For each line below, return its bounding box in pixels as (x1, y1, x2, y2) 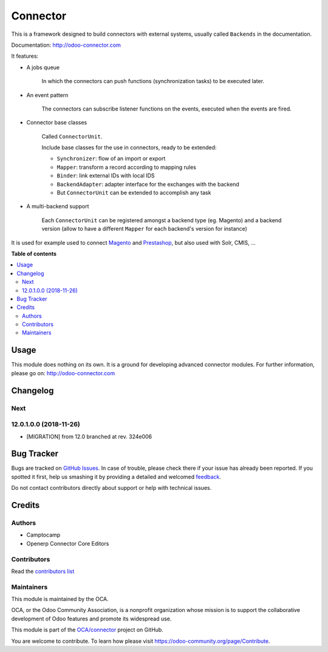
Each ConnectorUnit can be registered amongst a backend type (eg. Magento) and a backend (41, 216, 282, 224)
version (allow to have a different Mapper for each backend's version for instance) (41, 225, 247, 233)
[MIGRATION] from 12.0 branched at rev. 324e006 (26, 433, 152, 440)
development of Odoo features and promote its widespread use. (11, 615, 172, 622)
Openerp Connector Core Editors (26, 540, 109, 547)
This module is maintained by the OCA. (11, 596, 109, 603)
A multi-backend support (26, 203, 89, 210)
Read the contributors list (11, 568, 75, 575)
